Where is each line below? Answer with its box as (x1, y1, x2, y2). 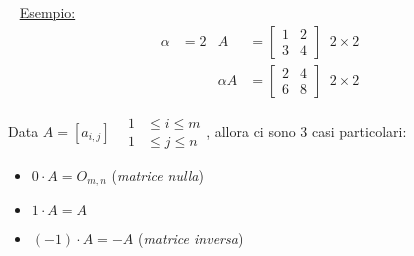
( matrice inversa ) (137, 228, 244, 249)
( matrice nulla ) (111, 164, 204, 185)
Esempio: (19, 2, 76, 22)
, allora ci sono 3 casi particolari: (206, 120, 407, 141)
